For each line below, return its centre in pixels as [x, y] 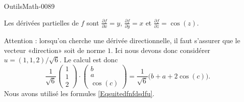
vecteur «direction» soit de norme [55, 50]
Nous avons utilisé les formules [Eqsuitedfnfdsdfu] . [79, 93]
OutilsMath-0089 [29, 6]
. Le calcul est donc [89, 60]
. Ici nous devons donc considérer [161, 50]
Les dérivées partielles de [41, 22]
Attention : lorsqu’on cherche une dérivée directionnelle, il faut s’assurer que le [122, 40]
